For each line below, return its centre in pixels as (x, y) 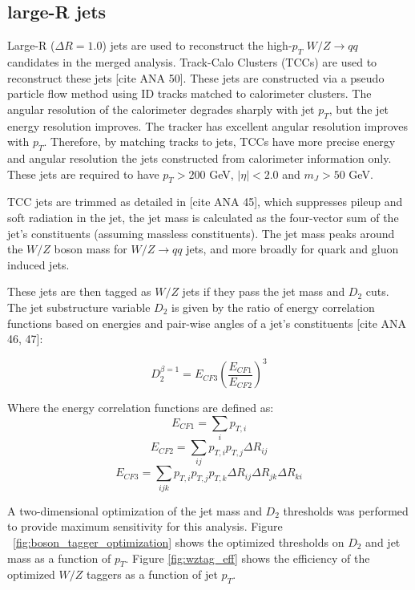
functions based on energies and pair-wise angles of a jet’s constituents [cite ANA (207, 323)
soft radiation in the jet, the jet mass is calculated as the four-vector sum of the (203, 217)
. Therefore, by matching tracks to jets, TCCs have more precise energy (220, 141)
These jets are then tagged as (79, 291)
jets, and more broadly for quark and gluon (292, 249)
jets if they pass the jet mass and (264, 291)
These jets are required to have (83, 174)
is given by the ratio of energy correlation (273, 307)
